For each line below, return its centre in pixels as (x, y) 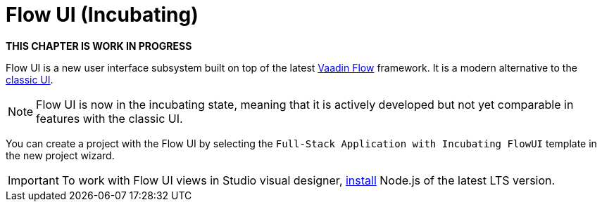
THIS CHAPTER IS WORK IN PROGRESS (99, 46)
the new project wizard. (60, 155)
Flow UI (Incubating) (102, 15)
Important (33, 180)
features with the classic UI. (109, 118)
